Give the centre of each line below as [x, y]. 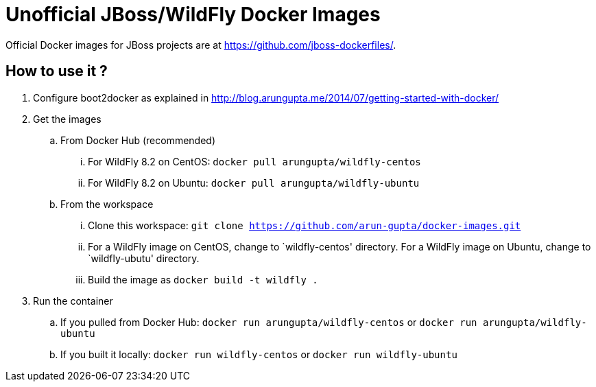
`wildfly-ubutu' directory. [144, 258]
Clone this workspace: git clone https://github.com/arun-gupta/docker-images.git [305, 225]
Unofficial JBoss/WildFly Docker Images [193, 14]
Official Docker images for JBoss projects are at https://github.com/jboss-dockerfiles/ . [201, 45]
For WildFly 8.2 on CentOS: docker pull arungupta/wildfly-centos [254, 161]
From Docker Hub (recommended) [138, 140]
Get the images [67, 119]
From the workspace [107, 204]
